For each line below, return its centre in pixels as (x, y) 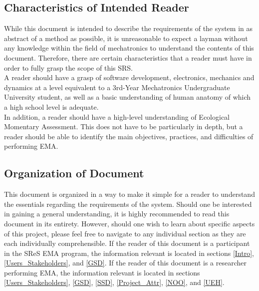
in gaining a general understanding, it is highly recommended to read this (117, 214)
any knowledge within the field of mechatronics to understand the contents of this (129, 48)
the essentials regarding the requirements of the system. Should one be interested (128, 204)
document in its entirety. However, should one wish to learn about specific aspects (129, 223)
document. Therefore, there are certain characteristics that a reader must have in (128, 57)
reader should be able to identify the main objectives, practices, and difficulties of (129, 136)
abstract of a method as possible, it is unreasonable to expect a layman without (126, 38)
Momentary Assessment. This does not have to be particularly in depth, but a (124, 126)
